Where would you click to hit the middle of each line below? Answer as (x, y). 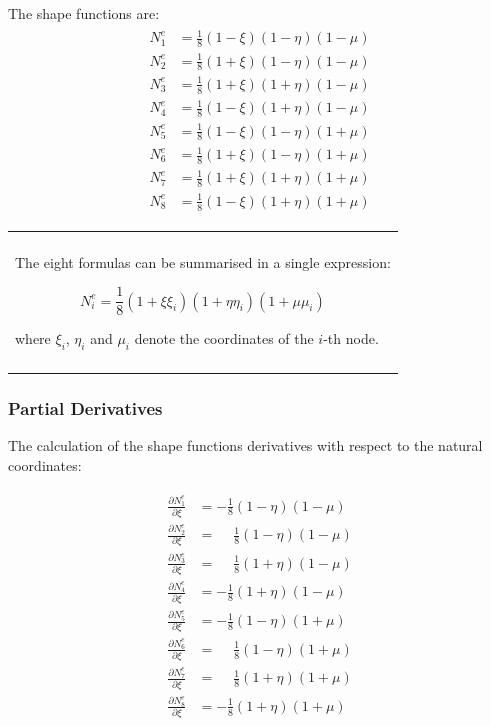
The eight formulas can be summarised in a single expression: (203, 261)
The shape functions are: (84, 13)
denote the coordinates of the (224, 338)
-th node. (351, 338)
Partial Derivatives (85, 407)
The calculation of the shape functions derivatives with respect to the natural (245, 445)
